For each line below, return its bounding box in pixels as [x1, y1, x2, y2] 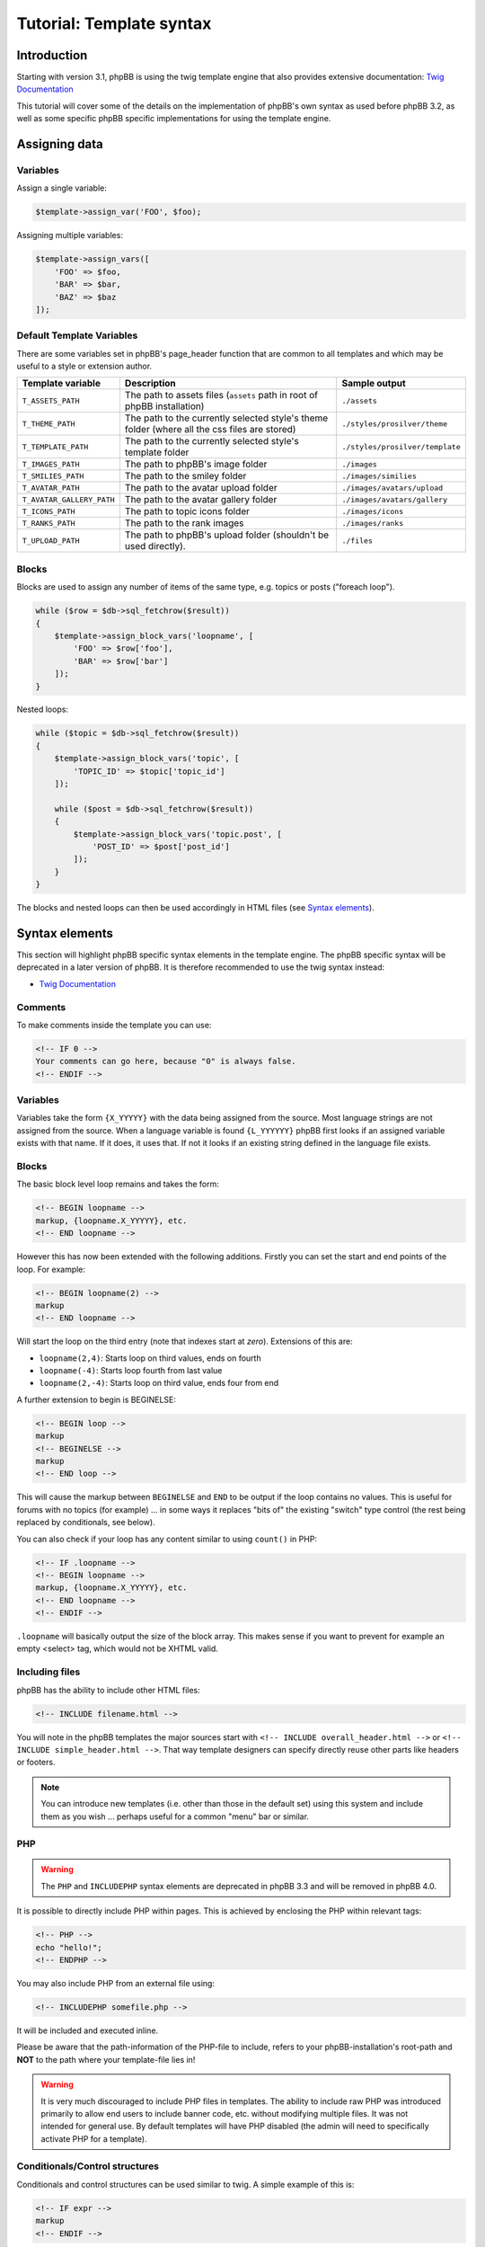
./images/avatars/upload [341, 483, 444, 493]
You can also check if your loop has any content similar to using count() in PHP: [16, 1533, 318, 1544]
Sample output [341, 377, 406, 390]
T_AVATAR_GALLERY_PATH [22, 494, 116, 504]
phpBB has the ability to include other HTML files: [16, 1684, 201, 1695]
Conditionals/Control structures [16, 2160, 160, 2172]
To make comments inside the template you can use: [16, 1019, 212, 1030]
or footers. [16, 1757, 56, 1768]
